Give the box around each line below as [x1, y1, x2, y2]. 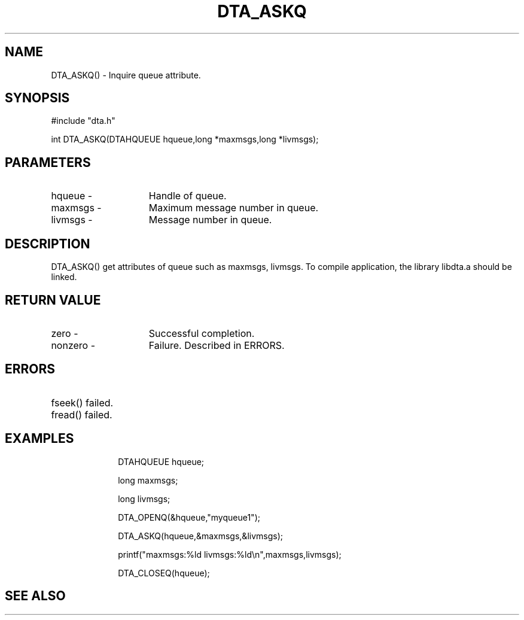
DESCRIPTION [5, 236, 90, 251]
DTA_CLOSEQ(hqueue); [118, 567, 210, 578]
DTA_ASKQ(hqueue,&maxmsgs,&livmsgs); [118, 530, 283, 541]
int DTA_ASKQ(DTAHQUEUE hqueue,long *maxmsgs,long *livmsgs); [51, 134, 319, 145]
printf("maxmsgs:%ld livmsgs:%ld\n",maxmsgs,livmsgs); [118, 549, 342, 560]
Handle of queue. [148, 190, 227, 202]
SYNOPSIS [5, 90, 70, 106]
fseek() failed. [51, 396, 114, 409]
